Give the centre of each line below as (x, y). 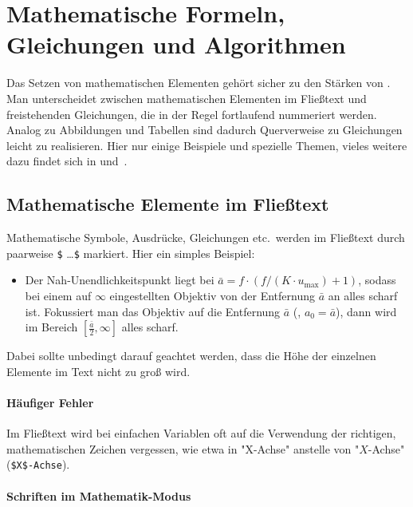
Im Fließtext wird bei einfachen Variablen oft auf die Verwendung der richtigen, (201, 433)
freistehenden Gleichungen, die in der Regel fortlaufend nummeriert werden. (192, 114)
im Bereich (51, 327)
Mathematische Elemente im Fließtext (168, 204)
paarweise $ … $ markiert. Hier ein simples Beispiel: (131, 253)
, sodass (377, 280)
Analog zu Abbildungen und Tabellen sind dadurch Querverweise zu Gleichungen (205, 130)
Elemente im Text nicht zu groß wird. (98, 371)
